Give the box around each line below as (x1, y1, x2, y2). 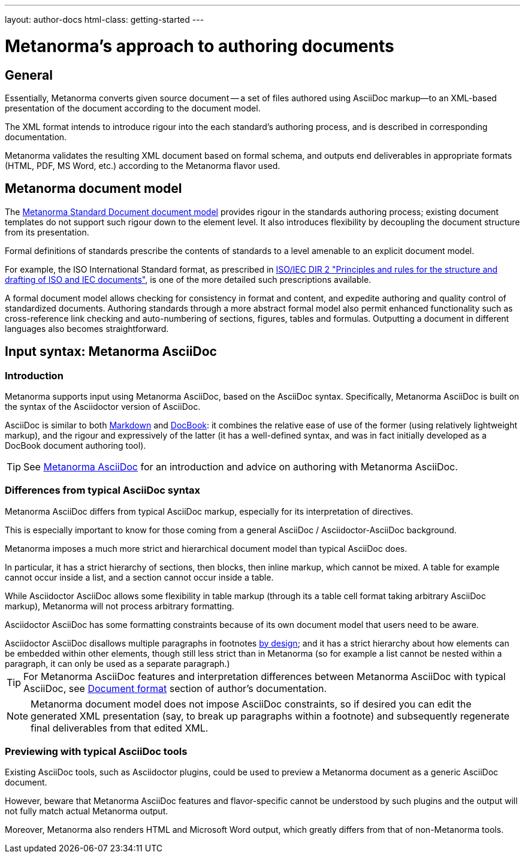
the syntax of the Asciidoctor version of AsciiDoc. (5, 401, 201, 412)
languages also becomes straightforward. (5, 323, 169, 334)
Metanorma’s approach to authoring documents (5, 35, 394, 56)
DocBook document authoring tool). (5, 440, 146, 451)
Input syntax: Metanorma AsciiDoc (5, 344, 217, 359)
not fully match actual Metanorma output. (5, 806, 168, 817)
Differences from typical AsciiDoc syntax (5, 484, 201, 497)
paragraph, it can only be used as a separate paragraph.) (5, 658, 230, 669)
